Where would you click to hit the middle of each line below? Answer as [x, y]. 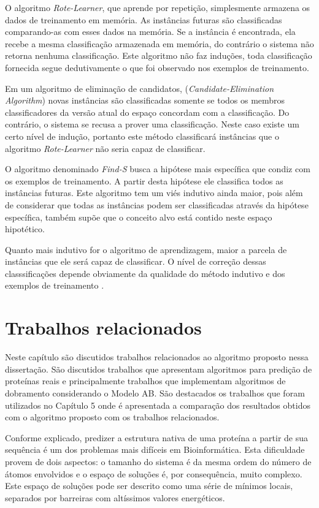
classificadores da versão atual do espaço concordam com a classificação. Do [147, 112]
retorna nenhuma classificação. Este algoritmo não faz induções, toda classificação [159, 55]
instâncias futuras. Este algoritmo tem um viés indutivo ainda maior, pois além [154, 193]
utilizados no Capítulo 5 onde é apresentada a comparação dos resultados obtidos [158, 405]
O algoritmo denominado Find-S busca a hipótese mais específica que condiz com [158, 169]
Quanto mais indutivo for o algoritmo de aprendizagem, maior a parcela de [146, 249]
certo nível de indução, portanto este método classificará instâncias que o [142, 136]
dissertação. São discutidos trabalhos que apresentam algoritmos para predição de [159, 369]
